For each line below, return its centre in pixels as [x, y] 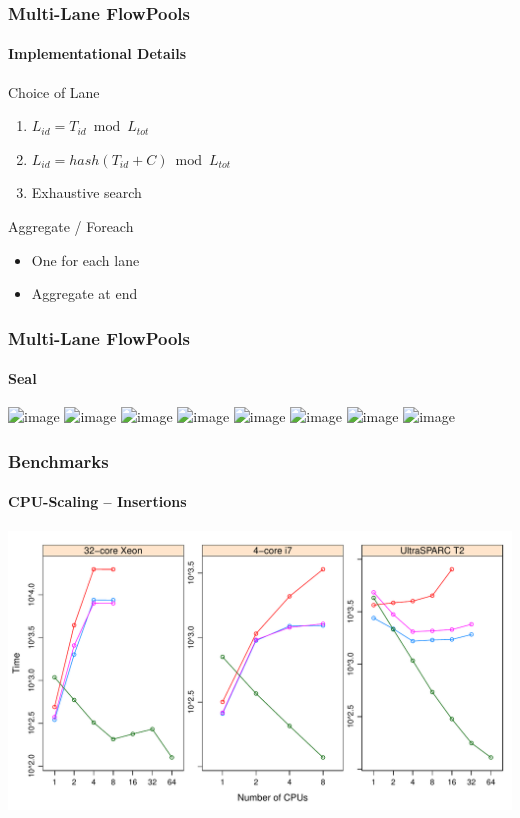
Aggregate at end [84, 293]
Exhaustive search [86, 192]
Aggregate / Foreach [71, 226]
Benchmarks [58, 460]
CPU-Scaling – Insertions [97, 501]
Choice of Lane [54, 91]
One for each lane [85, 259]
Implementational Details [97, 53]
